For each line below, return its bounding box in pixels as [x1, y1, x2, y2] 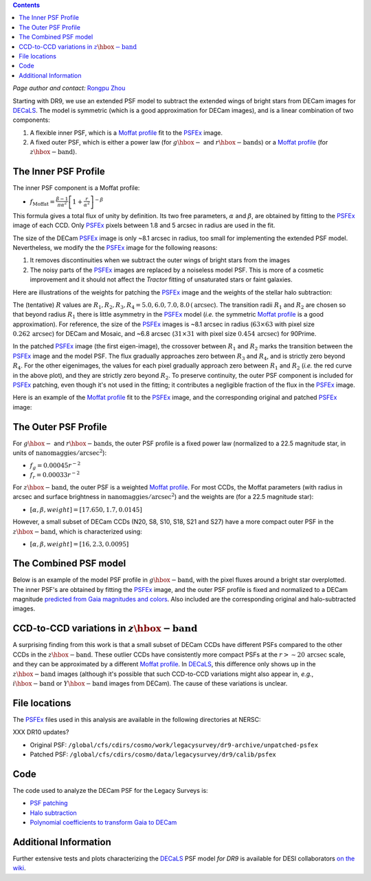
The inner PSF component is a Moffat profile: [12, 184, 140, 192]
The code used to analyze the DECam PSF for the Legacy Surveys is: [12, 786, 209, 794]
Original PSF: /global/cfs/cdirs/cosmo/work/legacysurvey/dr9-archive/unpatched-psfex [30, 741, 319, 749]
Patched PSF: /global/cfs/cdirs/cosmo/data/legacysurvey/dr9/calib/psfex [30, 750, 276, 758]
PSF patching [30, 799, 68, 807]
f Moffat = [30, 198, 55, 207]
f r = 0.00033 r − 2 [30, 470, 80, 481]
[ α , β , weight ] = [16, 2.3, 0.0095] [30, 540, 129, 549]
